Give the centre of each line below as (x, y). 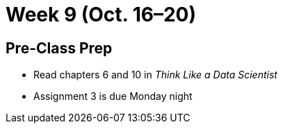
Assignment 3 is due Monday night (113, 96)
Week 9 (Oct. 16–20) (101, 15)
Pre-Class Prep (59, 48)
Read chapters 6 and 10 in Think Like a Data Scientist (155, 75)
